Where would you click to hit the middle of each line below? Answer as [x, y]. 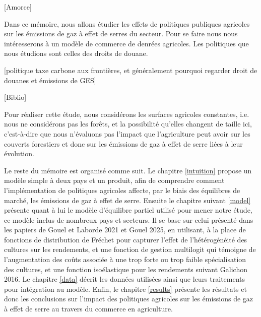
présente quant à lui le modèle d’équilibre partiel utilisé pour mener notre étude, [128, 210]
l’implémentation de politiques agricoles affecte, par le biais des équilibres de [122, 190]
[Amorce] [18, 7]
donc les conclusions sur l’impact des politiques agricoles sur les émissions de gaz [129, 299]
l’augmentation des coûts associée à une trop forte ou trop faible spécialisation [125, 259]
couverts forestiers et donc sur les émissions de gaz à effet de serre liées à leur [123, 143]
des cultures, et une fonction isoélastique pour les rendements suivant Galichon [126, 269]
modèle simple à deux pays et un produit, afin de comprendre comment [114, 180]
